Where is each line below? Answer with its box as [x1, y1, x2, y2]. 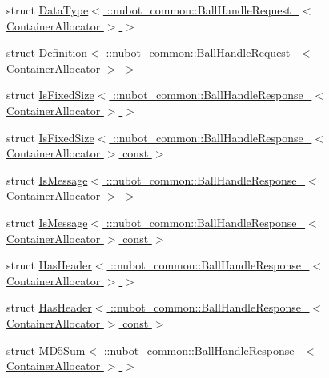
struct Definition [6, 44, 88, 61]
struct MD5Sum [6, 341, 86, 358]
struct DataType [6, 2, 89, 18]
